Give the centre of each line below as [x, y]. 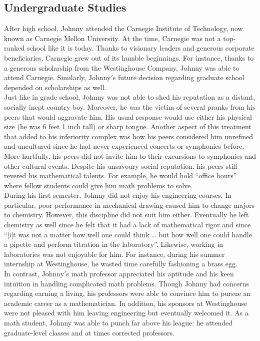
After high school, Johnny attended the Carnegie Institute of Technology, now [123, 28]
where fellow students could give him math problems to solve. [98, 185]
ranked [14, 48]
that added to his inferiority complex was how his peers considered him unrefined [128, 136]
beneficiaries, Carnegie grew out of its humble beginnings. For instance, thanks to [129, 57]
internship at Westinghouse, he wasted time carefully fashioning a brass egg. [121, 264]
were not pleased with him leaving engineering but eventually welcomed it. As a [126, 313]
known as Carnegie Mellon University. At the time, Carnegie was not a [112, 38]
